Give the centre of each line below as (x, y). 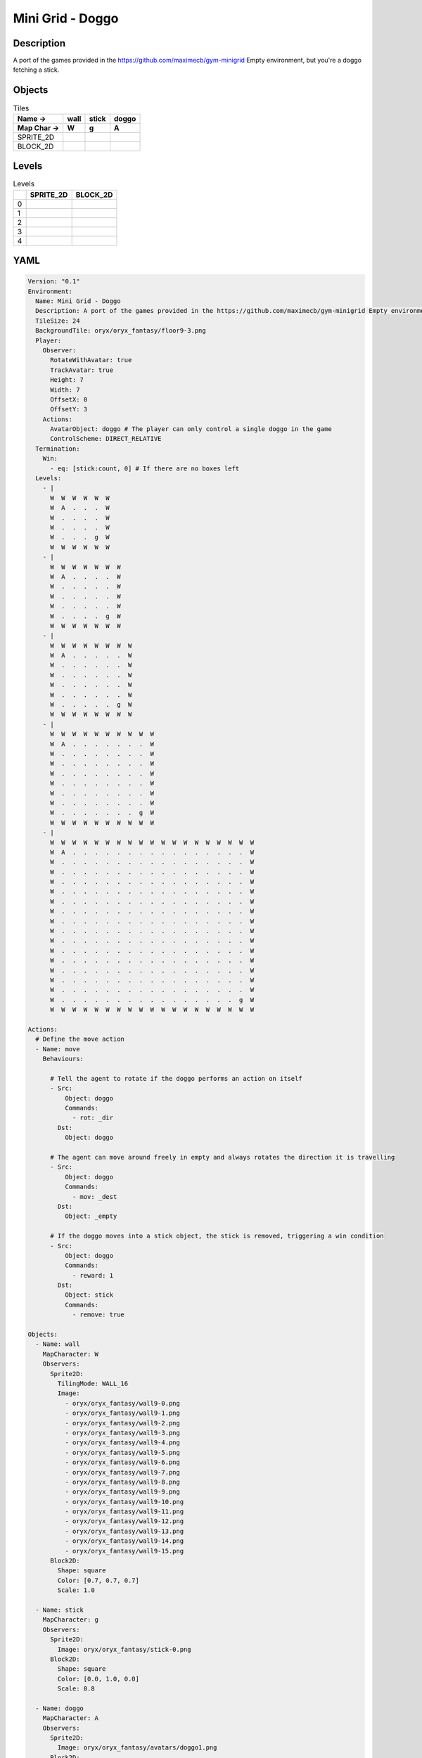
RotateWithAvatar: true (91, 360)
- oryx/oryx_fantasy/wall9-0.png (122, 1403)
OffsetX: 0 (69, 399)
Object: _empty (91, 1216)
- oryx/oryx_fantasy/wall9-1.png (122, 1413)
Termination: (58, 449)
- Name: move (58, 1049)
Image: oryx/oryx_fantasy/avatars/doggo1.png (137, 1748)
